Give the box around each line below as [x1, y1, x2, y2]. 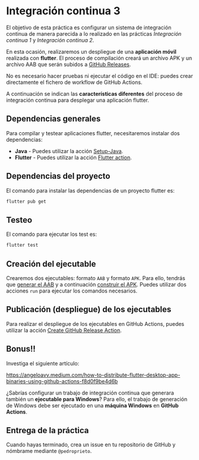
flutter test [6, 243, 39, 248]
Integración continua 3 [6, 4, 121, 18]
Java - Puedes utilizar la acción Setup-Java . [14, 147, 124, 154]
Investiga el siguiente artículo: [6, 359, 80, 367]
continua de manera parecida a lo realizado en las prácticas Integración [6, 30, 182, 37]
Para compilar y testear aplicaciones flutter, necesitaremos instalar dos [6, 129, 180, 136]
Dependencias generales [6, 114, 101, 124]
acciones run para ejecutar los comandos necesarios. [6, 287, 138, 294]
